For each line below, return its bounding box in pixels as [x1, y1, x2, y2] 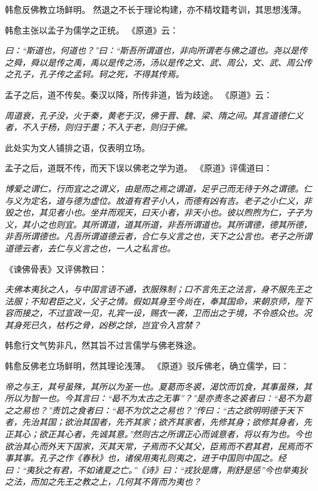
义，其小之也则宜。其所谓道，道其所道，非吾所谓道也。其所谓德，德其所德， [5, 217, 312, 230]
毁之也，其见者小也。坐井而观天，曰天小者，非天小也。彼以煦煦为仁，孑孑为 [5, 206, 312, 219]
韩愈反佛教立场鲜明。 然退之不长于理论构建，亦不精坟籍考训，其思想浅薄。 [5, 3, 306, 15]
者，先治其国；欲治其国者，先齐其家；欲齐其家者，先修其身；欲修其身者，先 [5, 415, 312, 428]
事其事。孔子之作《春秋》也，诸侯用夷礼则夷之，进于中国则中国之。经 [5, 451, 286, 464]
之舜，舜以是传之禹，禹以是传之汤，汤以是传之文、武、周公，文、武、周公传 [5, 55, 312, 68]
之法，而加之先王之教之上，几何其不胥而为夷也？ [5, 475, 201, 488]
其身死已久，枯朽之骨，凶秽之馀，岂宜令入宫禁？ [5, 318, 201, 331]
